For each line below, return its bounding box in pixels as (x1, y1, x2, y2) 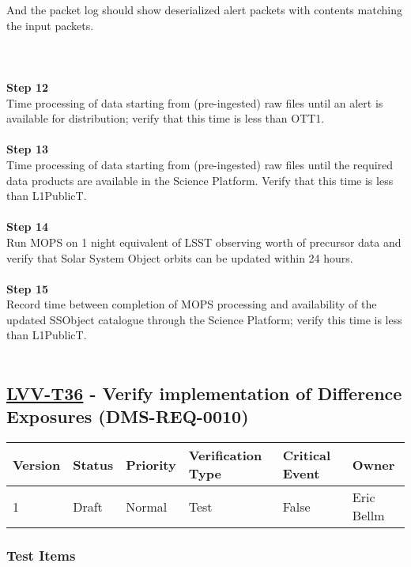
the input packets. (6, 17, 94, 33)
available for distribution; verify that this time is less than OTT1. (6, 110, 325, 127)
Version (13, 455, 61, 474)
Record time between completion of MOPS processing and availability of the (6, 296, 377, 312)
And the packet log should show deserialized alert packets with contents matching (6, 2, 402, 17)
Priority (126, 455, 176, 474)
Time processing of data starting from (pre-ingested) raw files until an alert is (6, 94, 383, 111)
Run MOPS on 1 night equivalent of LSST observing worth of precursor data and (6, 233, 402, 250)
